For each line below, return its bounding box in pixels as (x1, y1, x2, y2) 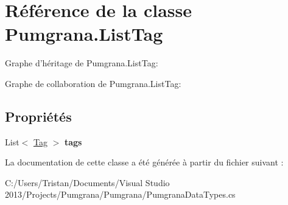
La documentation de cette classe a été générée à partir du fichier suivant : (5, 156, 284, 169)
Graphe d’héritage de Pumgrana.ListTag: (5, 57, 158, 69)
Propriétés (5, 106, 72, 125)
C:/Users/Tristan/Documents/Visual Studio (5, 176, 170, 189)
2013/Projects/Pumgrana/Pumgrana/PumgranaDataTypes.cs (5, 188, 236, 201)
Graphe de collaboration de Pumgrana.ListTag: (5, 77, 181, 89)
